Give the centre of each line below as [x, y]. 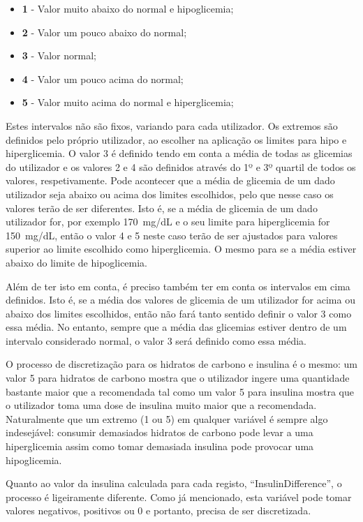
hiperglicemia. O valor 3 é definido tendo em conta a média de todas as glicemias [179, 153]
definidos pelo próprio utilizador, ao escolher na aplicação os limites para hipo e [176, 139]
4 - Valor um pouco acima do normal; [103, 79]
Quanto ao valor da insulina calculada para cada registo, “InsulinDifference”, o [174, 483]
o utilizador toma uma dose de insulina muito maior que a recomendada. [161, 405]
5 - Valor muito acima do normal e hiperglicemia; [128, 102]
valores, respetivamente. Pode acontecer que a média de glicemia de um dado [170, 180]
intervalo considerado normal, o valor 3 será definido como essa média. [156, 340]
